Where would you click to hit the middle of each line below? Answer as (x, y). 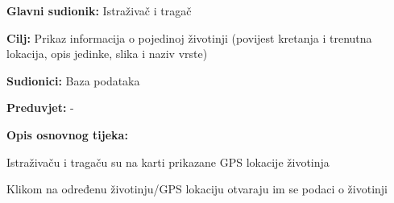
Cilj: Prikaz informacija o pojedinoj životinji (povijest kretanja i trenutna (189, 37)
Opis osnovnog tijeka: (67, 134)
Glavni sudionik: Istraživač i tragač (99, 10)
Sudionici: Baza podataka (73, 80)
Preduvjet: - (40, 108)
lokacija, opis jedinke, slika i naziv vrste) (107, 54)
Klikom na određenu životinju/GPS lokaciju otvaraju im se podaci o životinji (197, 189)
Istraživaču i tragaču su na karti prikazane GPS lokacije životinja (168, 162)
